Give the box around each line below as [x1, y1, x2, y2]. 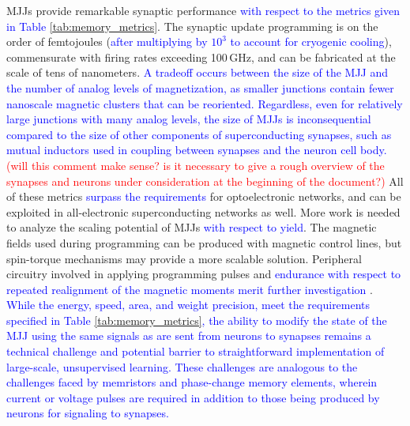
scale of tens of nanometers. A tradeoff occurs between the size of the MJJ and [6, 64, 389, 81]
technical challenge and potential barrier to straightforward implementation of [6, 343, 385, 360]
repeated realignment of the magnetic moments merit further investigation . [6, 281, 373, 297]
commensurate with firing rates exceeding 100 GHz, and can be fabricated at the [6, 48, 396, 65]
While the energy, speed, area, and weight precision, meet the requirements [6, 296, 371, 313]
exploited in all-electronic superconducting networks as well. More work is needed [6, 203, 401, 220]
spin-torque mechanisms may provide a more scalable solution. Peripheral [6, 250, 362, 266]
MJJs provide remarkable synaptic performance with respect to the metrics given [6, 2, 400, 18]
